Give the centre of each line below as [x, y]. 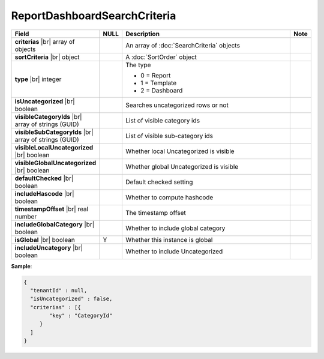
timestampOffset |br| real [52, 209]
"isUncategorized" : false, [71, 299]
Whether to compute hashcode [169, 197]
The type [138, 65]
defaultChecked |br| [44, 178]
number [26, 216]
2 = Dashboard [161, 90]
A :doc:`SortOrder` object [161, 57]
